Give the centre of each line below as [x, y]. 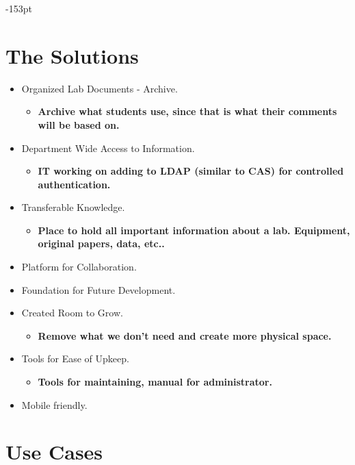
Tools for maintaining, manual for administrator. [155, 382]
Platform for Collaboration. [79, 267]
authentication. [74, 184]
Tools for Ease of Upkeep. [75, 359]
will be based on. [79, 124]
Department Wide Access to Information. [108, 148]
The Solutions [72, 55]
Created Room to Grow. [72, 313]
